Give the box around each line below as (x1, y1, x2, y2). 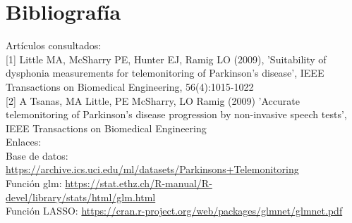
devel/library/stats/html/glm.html (6, 189, 156, 204)
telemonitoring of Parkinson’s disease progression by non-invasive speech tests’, (6, 107, 347, 122)
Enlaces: (6, 134, 42, 149)
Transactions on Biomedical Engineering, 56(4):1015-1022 (6, 79, 254, 94)
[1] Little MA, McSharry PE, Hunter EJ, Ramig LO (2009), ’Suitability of (6, 51, 327, 66)
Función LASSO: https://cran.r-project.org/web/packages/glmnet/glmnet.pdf (6, 203, 343, 218)
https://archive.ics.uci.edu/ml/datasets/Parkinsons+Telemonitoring (6, 162, 299, 177)
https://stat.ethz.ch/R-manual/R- (65, 176, 212, 191)
